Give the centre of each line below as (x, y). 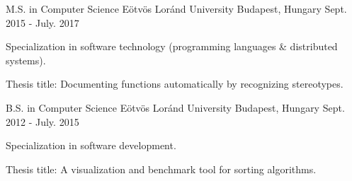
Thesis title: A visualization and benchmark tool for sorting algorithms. (161, 169)
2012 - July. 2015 (42, 121)
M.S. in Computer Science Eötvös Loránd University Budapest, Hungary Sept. (176, 8)
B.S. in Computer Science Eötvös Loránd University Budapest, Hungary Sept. (175, 107)
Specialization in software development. (91, 145)
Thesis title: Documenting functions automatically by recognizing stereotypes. (175, 84)
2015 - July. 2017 (42, 22)
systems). (26, 60)
